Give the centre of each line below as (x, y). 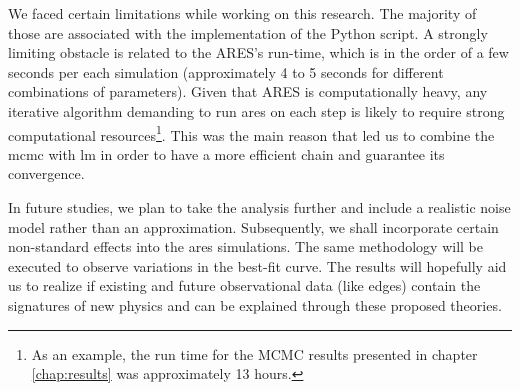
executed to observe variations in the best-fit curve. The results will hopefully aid (257, 265)
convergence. (46, 173)
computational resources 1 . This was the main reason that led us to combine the (251, 133)
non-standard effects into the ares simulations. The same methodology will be (245, 246)
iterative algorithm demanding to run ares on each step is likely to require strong (256, 110)
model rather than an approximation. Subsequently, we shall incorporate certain (253, 226)
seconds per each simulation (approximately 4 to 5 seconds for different (226, 71)
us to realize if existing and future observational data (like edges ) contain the (244, 285)
